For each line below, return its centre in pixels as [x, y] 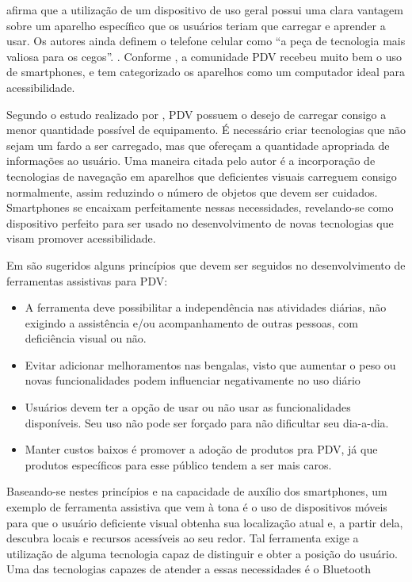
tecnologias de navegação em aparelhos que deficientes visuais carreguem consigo [202, 176]
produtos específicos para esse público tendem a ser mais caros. [178, 464]
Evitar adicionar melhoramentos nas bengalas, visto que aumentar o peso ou [210, 364]
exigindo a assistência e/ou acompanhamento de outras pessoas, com [191, 322]
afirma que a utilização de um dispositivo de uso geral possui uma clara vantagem [205, 10]
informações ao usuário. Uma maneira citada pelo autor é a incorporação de [191, 161]
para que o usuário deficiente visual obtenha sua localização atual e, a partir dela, [205, 522]
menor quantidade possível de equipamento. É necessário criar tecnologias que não [206, 130]
